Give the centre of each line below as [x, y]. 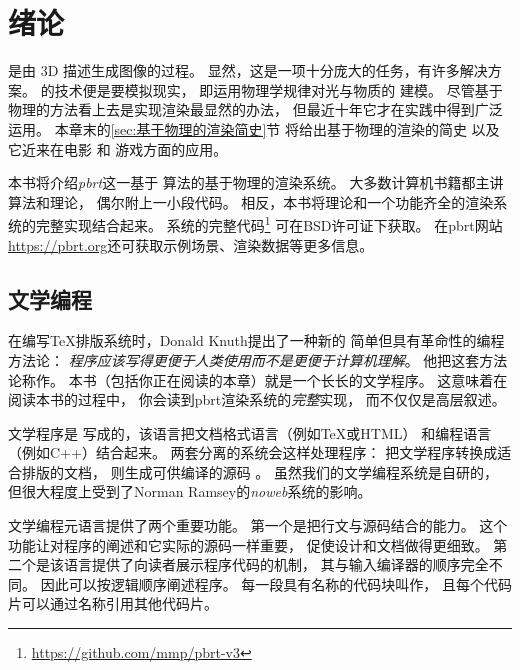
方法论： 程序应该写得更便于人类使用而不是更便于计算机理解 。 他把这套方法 [258, 359]
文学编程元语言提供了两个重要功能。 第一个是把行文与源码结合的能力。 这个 [258, 525]
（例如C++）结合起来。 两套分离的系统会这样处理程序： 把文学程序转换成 [253, 452]
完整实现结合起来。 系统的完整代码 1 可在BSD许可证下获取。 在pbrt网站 [269, 223]
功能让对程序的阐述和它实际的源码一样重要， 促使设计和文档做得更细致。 [248, 544]
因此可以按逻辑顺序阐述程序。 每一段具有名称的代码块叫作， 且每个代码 [276, 583]
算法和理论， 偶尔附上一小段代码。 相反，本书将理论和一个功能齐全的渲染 [251, 201]
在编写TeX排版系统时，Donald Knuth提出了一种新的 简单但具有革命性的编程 [256, 340]
